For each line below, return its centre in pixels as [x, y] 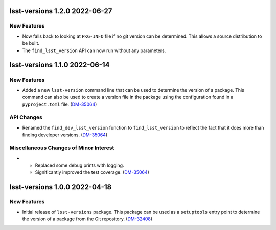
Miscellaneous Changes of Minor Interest [62, 148]
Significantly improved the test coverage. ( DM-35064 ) [92, 172]
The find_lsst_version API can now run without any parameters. [94, 50]
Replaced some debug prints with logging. [80, 165]
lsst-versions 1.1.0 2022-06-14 [60, 65]
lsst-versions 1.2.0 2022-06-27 [61, 11]
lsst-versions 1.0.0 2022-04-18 [61, 187]
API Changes [26, 117]
